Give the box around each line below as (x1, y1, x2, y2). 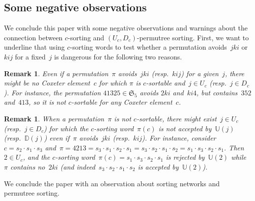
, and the (23, 152, 50, 162)
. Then (224, 142, 244, 152)
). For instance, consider (142, 133, 216, 143)
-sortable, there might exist (136, 113, 217, 123)
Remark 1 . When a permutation (4, 113, 104, 123)
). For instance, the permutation (4, 87, 101, 97)
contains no (10, 161, 45, 172)
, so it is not (28, 97, 66, 107)
